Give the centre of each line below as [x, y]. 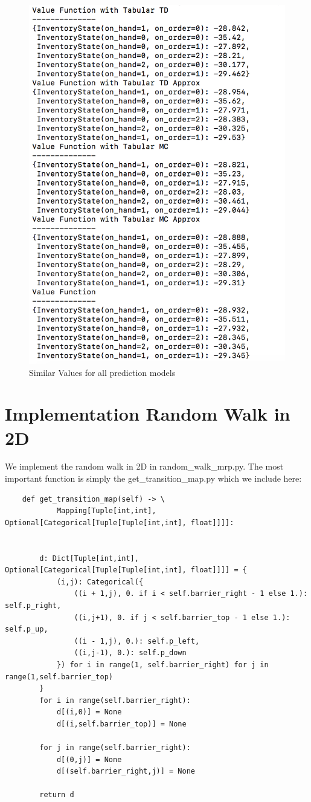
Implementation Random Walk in [148, 414]
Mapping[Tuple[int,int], [106, 511]
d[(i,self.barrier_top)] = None [121, 724]
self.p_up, [27, 629]
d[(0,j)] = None [89, 759]
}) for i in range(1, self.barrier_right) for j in [162, 665]
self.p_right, [33, 605]
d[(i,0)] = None [89, 712]
